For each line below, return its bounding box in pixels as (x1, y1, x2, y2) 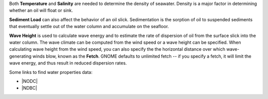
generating (9, 53, 32, 59)
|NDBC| (21, 85, 37, 91)
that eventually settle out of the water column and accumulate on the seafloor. (9, 24, 169, 30)
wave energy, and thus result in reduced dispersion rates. (9, 60, 127, 66)
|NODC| (21, 78, 38, 84)
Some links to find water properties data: (9, 69, 93, 75)
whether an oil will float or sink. (9, 7, 73, 13)
